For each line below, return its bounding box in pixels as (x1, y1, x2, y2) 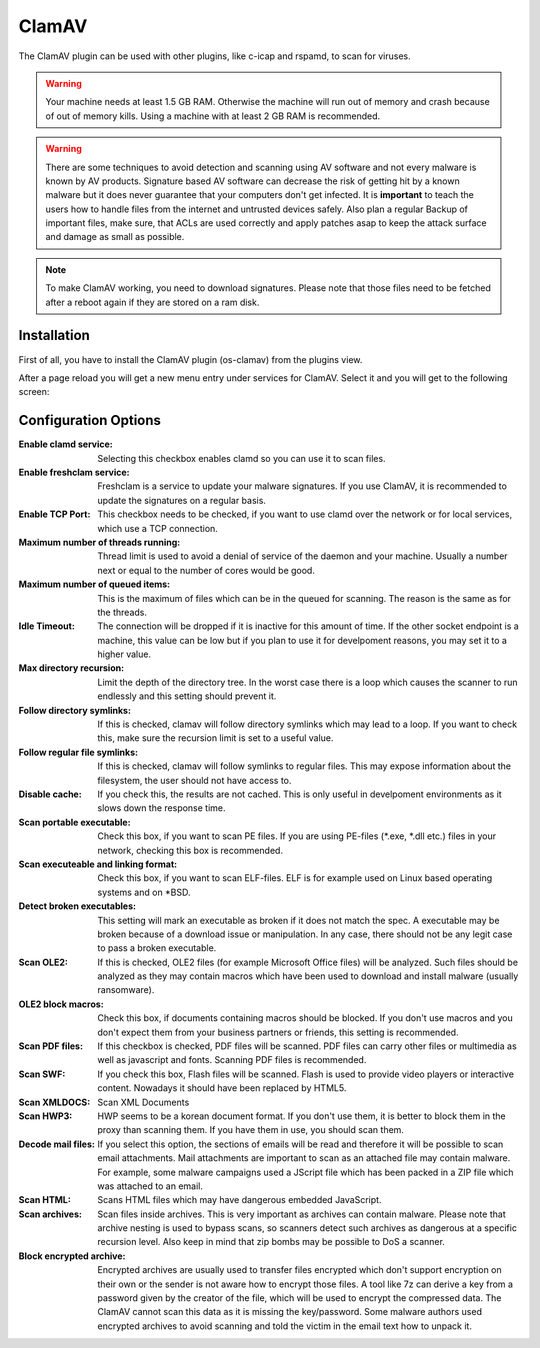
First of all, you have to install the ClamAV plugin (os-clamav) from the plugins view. (18, 353, 363, 365)
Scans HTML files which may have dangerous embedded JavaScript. (97, 1194, 382, 1206)
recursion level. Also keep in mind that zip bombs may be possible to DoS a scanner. (97, 1236, 445, 1248)
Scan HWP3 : (18, 1110, 73, 1122)
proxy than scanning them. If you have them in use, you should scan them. (97, 1124, 405, 1136)
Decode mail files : (18, 1138, 95, 1150)
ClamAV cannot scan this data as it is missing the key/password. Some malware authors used (97, 1306, 482, 1318)
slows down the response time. (97, 802, 226, 814)
